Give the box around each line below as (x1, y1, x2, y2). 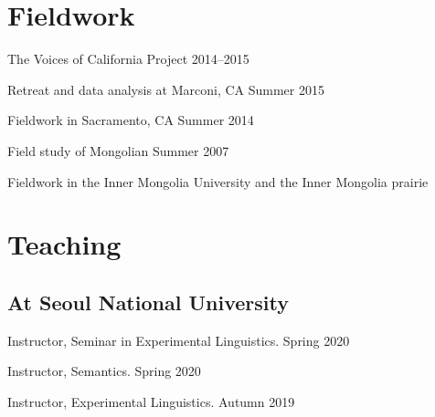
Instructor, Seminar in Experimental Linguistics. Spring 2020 (7, 330, 350, 349)
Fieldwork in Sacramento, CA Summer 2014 (7, 110, 254, 130)
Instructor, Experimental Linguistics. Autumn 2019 (7, 391, 295, 411)
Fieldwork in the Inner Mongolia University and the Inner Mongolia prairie (7, 172, 429, 191)
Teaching (7, 225, 122, 263)
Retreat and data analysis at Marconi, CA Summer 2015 (7, 79, 324, 99)
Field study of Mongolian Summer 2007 (7, 141, 229, 160)
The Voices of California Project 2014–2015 (7, 49, 249, 68)
